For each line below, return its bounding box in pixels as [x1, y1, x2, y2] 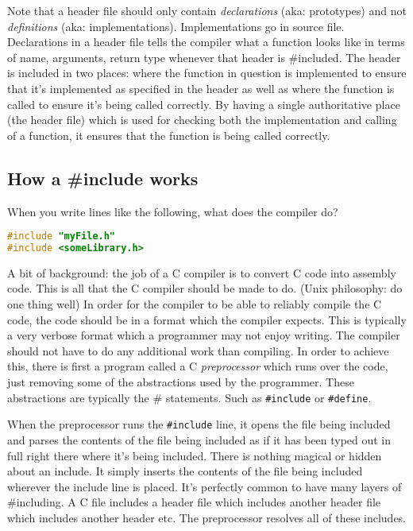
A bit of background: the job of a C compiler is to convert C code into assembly [7, 264, 396, 281]
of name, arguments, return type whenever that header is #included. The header [7, 48, 401, 65]
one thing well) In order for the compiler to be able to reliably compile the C [7, 296, 382, 312]
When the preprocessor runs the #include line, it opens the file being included [7, 416, 391, 432]
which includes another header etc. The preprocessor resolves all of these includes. [7, 509, 407, 525]
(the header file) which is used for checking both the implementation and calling [7, 111, 397, 128]
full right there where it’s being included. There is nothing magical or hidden [7, 447, 382, 463]
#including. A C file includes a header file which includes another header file [7, 494, 381, 510]
